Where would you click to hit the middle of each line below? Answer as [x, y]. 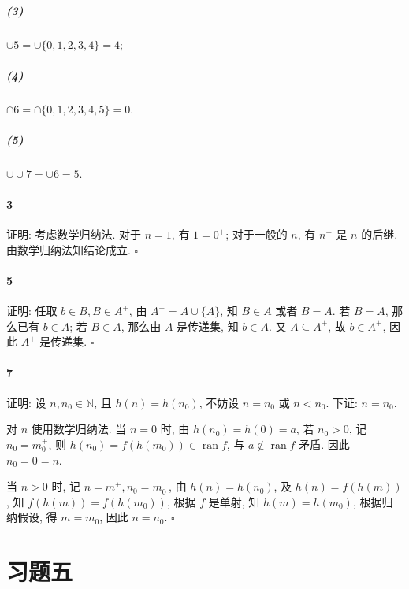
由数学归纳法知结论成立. [69, 249]
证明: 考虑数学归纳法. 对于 [74, 234]
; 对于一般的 [257, 234]
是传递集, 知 [208, 326]
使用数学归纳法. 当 [79, 429]
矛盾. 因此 [324, 445]
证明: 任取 [32, 311]
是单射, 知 [234, 501]
